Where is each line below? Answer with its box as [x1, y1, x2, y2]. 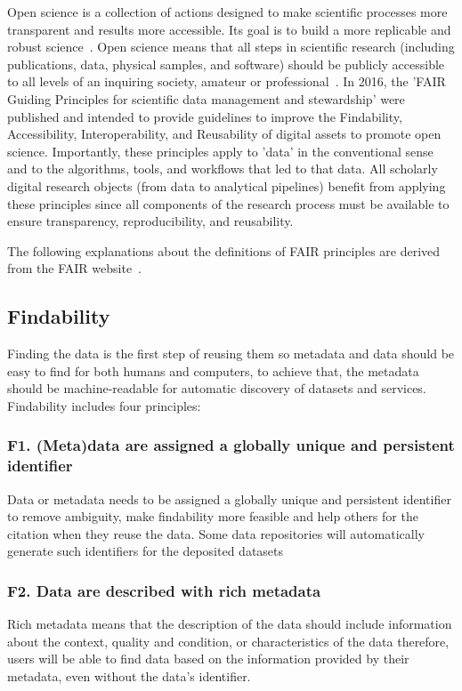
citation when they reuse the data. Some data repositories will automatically [7, 524, 425, 542]
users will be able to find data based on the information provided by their [7, 649, 409, 668]
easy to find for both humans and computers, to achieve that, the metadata [7, 361, 419, 380]
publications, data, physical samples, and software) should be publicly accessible [7, 54, 445, 73]
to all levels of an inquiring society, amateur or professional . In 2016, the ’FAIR [7, 72, 446, 91]
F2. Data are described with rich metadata [7, 579, 321, 601]
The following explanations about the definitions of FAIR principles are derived [7, 241, 441, 260]
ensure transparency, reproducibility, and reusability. [7, 212, 294, 230]
